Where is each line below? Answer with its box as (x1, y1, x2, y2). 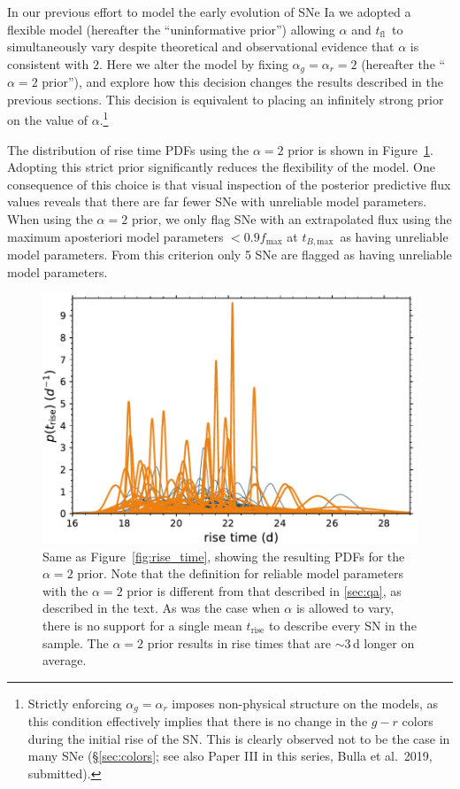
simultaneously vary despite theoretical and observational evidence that (7, 37, 395, 56)
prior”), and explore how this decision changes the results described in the (42, 73, 443, 91)
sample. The (42, 633, 109, 652)
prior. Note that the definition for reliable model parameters (77, 564, 403, 583)
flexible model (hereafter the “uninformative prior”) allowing (7, 19, 335, 38)
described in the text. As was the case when (42, 599, 280, 617)
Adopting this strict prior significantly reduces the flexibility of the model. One (7, 158, 435, 176)
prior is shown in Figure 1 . (287, 140, 433, 159)
